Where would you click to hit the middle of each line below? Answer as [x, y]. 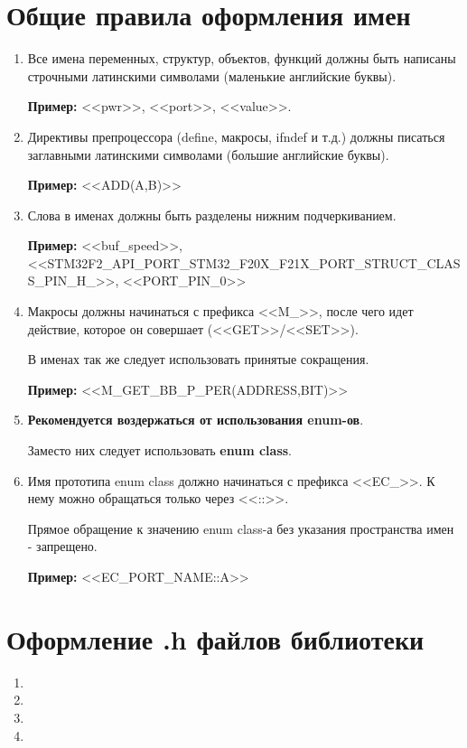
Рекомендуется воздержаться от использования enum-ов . [196, 420]
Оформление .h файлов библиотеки [215, 638]
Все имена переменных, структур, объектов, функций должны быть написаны [242, 58]
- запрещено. [62, 546]
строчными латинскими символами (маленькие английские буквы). [212, 75]
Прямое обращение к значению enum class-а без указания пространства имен [241, 528]
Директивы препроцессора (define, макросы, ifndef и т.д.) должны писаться [236, 136]
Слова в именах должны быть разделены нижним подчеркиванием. [212, 215]
